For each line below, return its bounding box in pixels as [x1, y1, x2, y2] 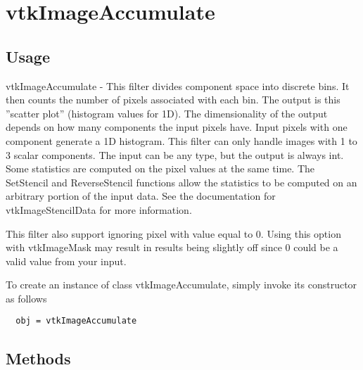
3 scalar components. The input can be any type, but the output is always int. [6, 147, 344, 162]
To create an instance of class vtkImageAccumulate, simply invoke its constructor [6, 277, 357, 292]
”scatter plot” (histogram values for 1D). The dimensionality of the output [6, 106, 328, 120]
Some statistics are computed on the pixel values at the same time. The [6, 161, 315, 176]
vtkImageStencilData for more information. [6, 202, 192, 217]
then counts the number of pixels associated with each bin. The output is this [6, 92, 340, 107]
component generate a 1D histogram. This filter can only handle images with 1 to [6, 133, 357, 148]
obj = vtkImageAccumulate [15, 316, 137, 326]
